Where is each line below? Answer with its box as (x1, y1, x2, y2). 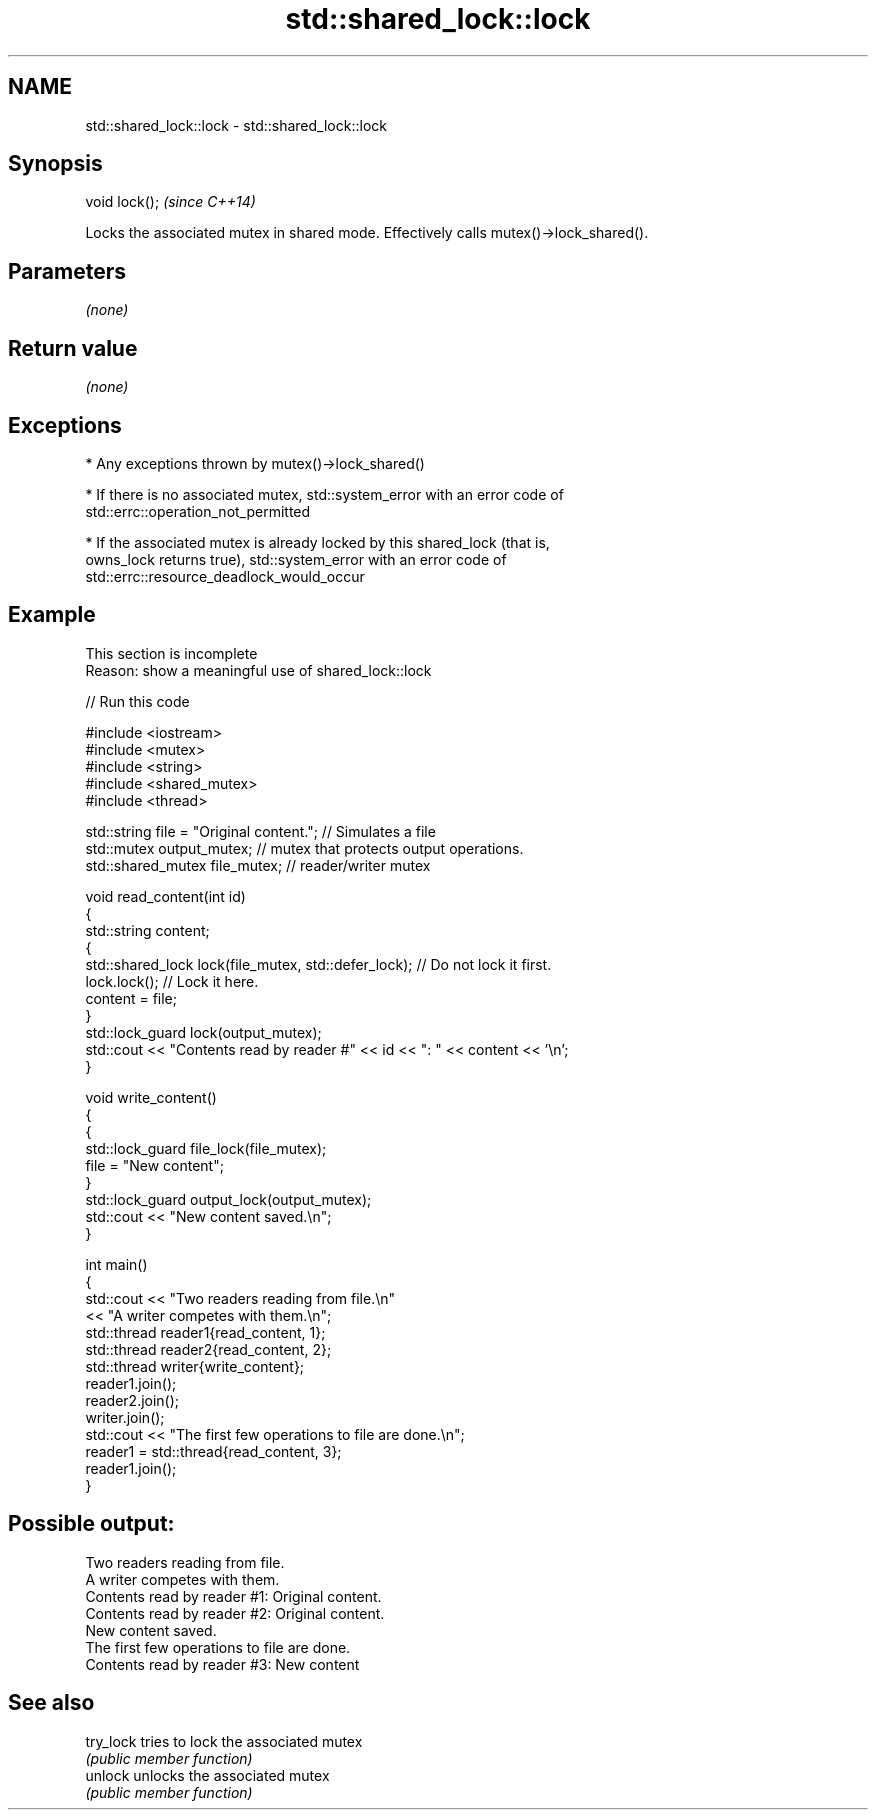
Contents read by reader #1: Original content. (85, 1587, 382, 1605)
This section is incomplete (85, 644, 258, 662)
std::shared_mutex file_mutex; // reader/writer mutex (85, 856, 431, 874)
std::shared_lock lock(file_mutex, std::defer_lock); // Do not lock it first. (85, 955, 552, 973)
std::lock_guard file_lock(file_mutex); (85, 1139, 327, 1157)
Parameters (8, 258, 126, 284)
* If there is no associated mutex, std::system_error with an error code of (85, 485, 564, 503)
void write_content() (85, 1088, 217, 1106)
